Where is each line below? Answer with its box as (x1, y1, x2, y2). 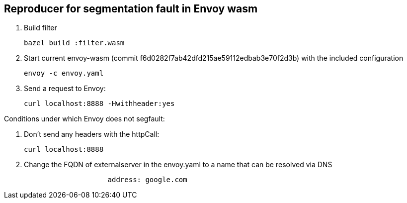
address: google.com (107, 176, 187, 184)
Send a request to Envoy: (24, 84, 106, 93)
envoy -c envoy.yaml (24, 69, 104, 78)
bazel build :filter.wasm (24, 39, 125, 47)
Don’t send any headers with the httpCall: (24, 130, 160, 139)
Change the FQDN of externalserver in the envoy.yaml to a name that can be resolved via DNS (24, 160, 332, 169)
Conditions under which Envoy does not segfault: (4, 114, 165, 123)
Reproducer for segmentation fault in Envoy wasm (4, 2, 258, 15)
